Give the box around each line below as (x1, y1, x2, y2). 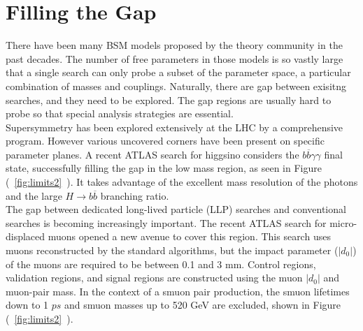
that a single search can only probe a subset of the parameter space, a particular (6, 65, 351, 80)
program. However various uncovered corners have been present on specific (6, 133, 325, 148)
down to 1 (6, 297, 49, 312)
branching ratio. (100, 188, 169, 203)
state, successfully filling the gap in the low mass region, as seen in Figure (6, 161, 322, 175)
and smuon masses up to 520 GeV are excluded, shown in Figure (64, 297, 341, 312)
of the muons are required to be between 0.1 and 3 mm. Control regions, (6, 256, 316, 271)
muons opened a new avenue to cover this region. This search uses (48, 229, 331, 244)
